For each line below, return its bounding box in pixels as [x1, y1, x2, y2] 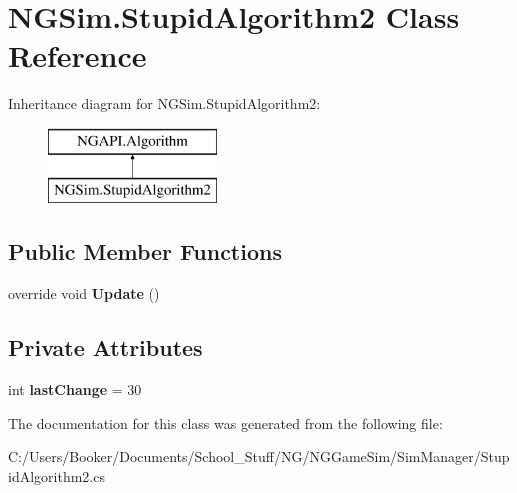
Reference [8, 35, 147, 76]
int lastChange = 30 [8, 379, 142, 400]
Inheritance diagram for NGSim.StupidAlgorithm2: [8, 93, 321, 114]
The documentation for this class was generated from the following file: [8, 412, 443, 433]
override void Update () [8, 283, 160, 304]
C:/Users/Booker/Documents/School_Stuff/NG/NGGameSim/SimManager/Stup [8, 446, 510, 467]
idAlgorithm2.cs [8, 465, 105, 486]
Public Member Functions [8, 236, 282, 267]
